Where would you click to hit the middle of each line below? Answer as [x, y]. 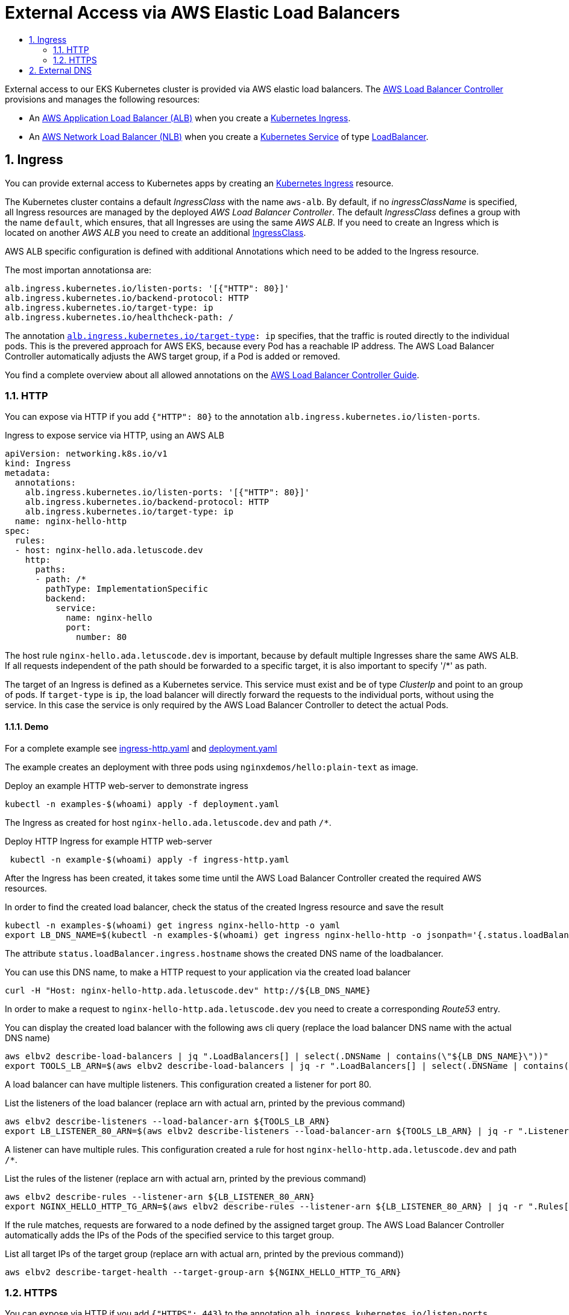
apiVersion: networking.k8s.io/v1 [86, 454]
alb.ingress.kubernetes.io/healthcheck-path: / [119, 317]
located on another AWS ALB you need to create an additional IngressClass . [156, 232]
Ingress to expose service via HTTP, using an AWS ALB [115, 436]
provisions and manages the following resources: [102, 99]
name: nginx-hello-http [71, 521]
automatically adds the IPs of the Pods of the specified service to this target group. [170, 1235]
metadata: [28, 473]
